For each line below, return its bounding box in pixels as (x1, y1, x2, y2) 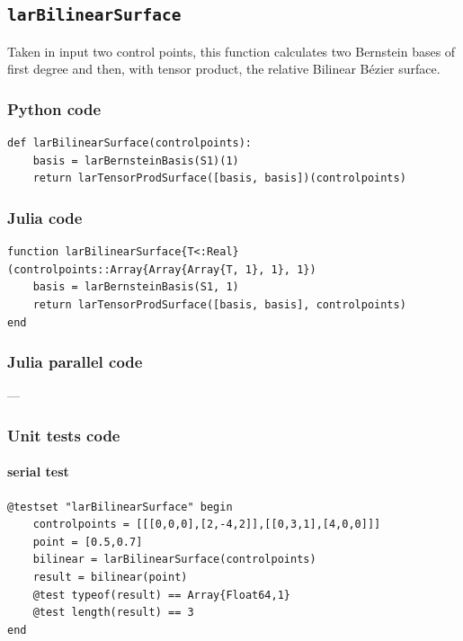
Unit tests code (7, 423, 120, 446)
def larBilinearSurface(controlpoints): (7, 137, 253, 150)
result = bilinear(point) (32, 570, 188, 583)
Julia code (7, 206, 83, 228)
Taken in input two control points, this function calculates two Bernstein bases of (7, 41, 456, 60)
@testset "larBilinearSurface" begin (7, 500, 233, 513)
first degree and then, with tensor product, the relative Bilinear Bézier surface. (7, 59, 441, 78)
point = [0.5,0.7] (32, 535, 143, 548)
